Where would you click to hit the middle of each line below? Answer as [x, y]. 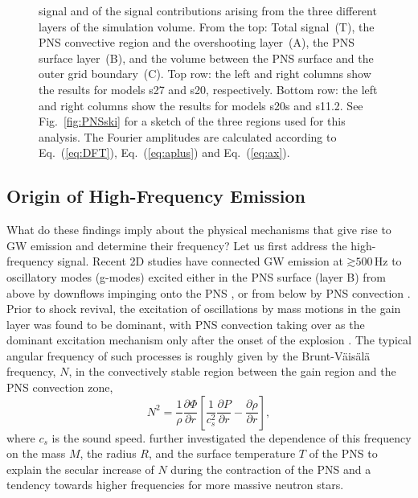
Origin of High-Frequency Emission [156, 196]
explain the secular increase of [80, 469]
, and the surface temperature [222, 453]
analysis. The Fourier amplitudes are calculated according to [188, 136]
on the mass [36, 453]
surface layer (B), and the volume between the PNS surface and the [206, 58]
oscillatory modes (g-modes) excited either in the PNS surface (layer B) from [196, 276]
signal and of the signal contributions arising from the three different [208, 10]
